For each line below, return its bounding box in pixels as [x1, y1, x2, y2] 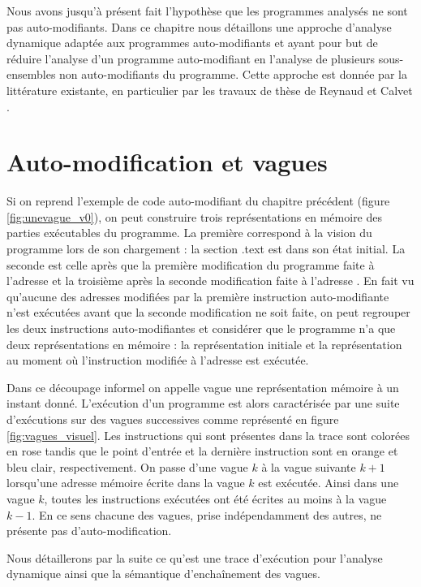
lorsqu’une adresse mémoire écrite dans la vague [6, 474, 245, 491]
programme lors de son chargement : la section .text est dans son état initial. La [6, 240, 406, 257]
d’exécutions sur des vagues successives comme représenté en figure [6, 411, 339, 427]
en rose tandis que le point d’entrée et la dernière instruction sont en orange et [6, 442, 398, 460]
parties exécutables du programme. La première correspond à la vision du [6, 224, 372, 241]
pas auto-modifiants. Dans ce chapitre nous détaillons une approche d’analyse [6, 18, 392, 35]
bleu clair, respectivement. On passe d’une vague [6, 458, 248, 475]
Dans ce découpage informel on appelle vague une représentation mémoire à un [6, 378, 399, 395]
